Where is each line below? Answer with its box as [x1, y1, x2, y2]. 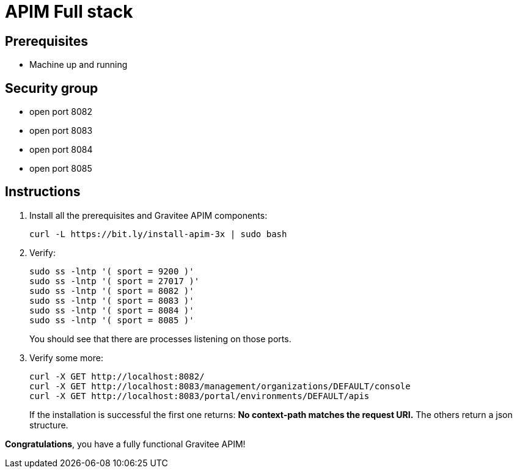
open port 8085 [29, 163, 92, 174]
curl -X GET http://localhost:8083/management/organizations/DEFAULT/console [29, 381, 411, 391]
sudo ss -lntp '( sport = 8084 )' [29, 305, 194, 315]
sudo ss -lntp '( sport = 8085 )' [29, 315, 194, 325]
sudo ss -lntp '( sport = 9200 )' [29, 266, 194, 276]
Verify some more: [29, 352, 103, 363]
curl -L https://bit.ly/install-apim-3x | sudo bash [29, 229, 287, 239]
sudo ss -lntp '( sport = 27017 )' [29, 276, 200, 286]
